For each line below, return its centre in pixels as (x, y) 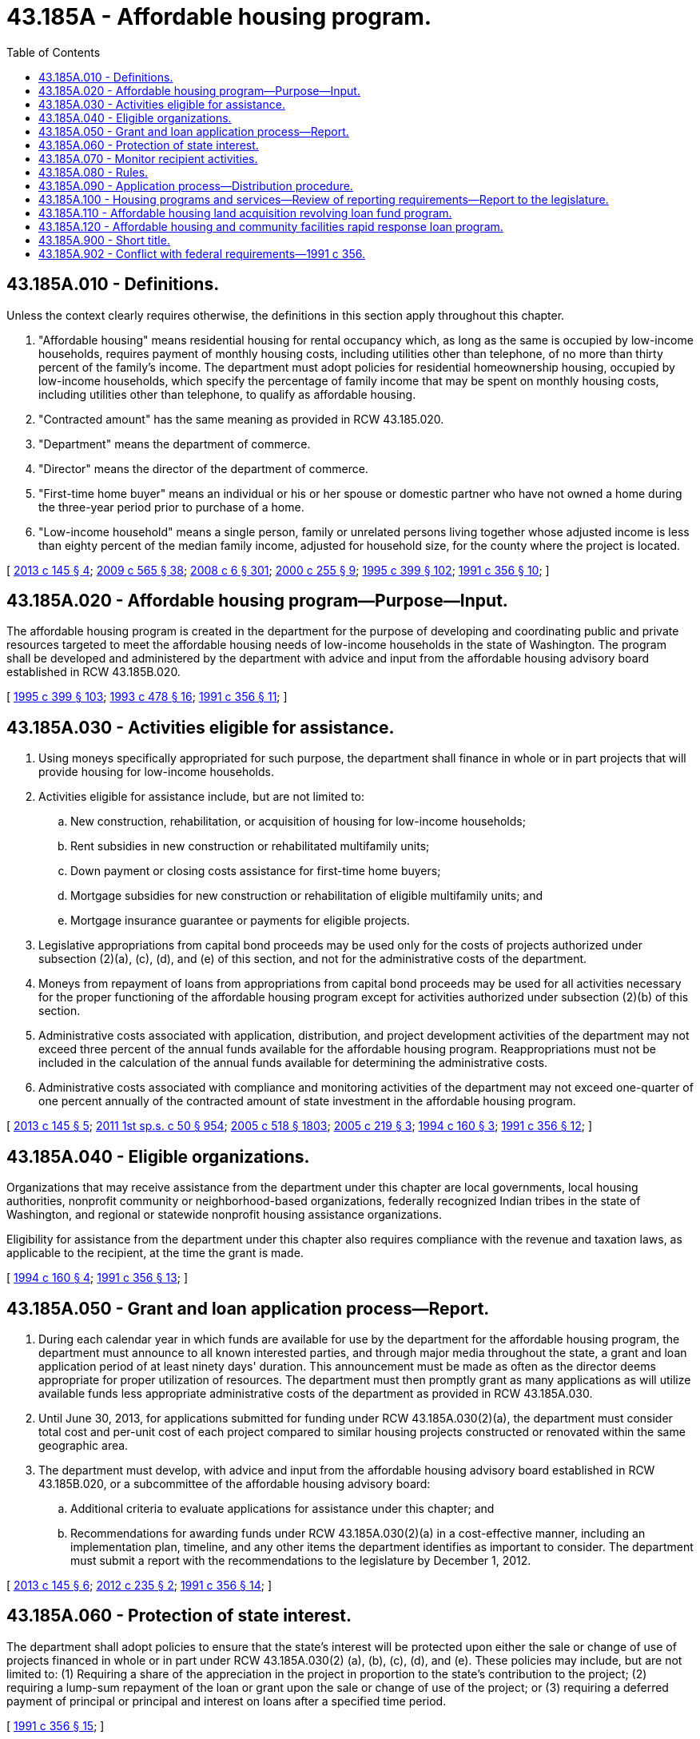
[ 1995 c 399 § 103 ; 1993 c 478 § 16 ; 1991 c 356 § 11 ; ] (147, 697)
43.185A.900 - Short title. (104, 240)
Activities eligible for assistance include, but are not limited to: (202, 797)
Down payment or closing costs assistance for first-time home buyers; (256, 871)
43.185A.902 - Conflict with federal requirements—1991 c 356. (202, 253)
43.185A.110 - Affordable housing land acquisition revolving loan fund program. (245, 213)
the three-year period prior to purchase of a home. (171, 507)
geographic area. (84, 1445)
